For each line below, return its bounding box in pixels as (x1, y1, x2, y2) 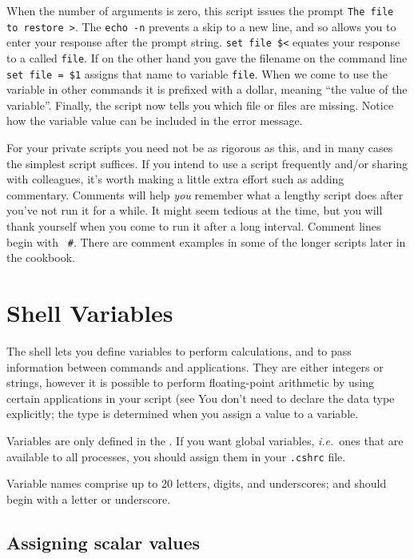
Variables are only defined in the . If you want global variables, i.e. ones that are (6, 432, 404, 448)
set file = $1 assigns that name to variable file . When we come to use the (6, 65, 388, 82)
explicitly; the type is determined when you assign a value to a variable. (6, 405, 359, 422)
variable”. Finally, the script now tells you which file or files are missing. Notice (6, 96, 394, 113)
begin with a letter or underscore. (6, 490, 171, 507)
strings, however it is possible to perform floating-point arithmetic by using (6, 374, 374, 391)
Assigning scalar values (6, 529, 201, 554)
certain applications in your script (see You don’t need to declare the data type (6, 389, 395, 406)
